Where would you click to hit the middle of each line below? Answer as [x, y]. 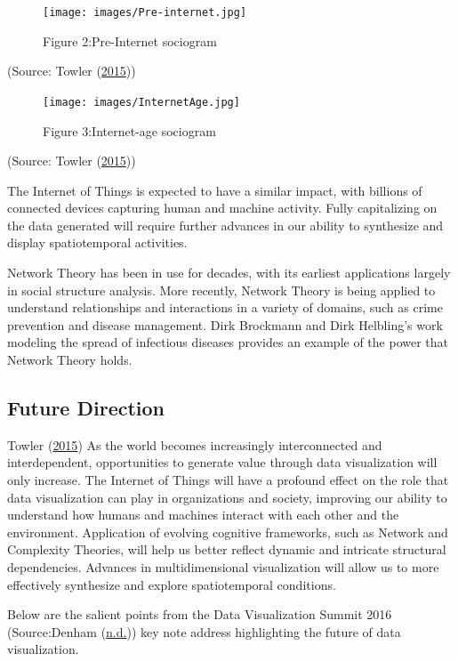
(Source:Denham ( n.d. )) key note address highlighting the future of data [204, 631]
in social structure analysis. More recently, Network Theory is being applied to [221, 290]
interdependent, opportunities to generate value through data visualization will [222, 462]
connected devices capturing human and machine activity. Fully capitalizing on [222, 208]
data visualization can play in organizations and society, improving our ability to [227, 497]
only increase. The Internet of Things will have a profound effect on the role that [228, 480]
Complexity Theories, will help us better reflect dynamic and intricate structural [227, 549]
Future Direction [86, 408]
